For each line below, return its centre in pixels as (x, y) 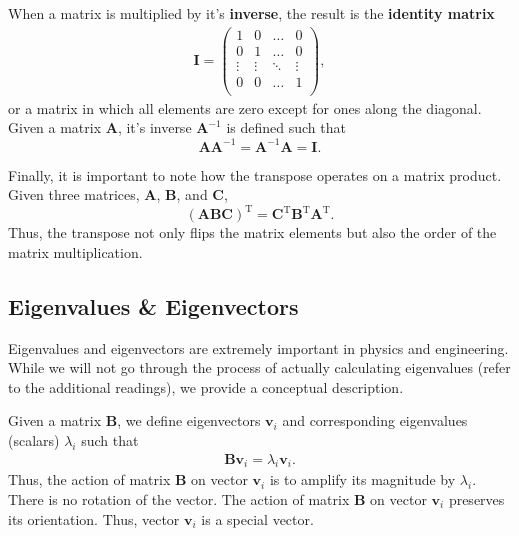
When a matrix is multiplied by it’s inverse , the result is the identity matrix (251, 13)
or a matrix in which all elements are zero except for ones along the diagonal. (245, 107)
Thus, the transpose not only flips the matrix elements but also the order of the (252, 232)
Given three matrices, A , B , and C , (118, 194)
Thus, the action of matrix (89, 479)
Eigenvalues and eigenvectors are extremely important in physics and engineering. (258, 347)
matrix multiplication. (75, 251)
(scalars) (34, 439)
